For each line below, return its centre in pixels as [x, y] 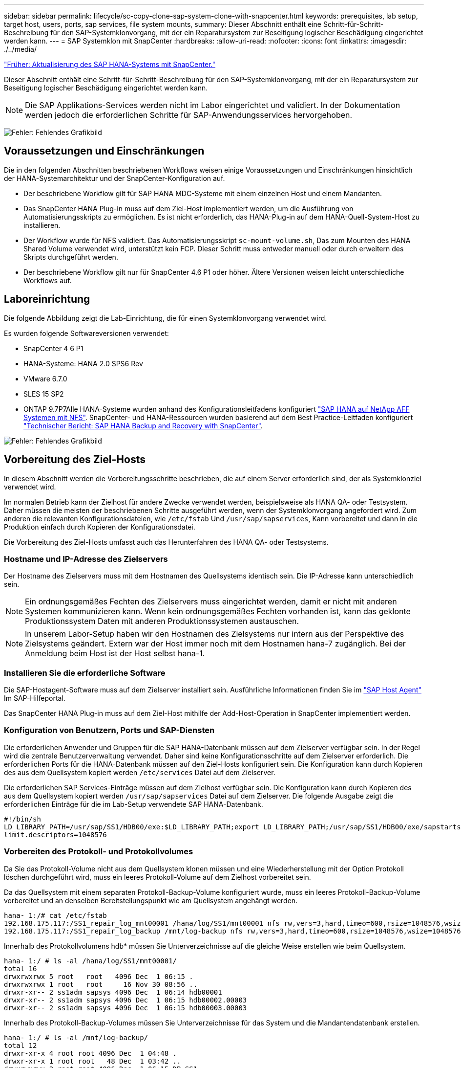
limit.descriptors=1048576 [55, 834]
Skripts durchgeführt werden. [71, 257]
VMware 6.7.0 [45, 378]
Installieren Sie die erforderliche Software [85, 673]
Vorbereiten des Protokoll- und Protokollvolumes [99, 852]
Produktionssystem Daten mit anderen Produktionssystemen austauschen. [162, 621]
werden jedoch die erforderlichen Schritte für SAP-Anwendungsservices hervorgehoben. [189, 115]
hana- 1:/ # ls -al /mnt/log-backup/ [76, 1037]
